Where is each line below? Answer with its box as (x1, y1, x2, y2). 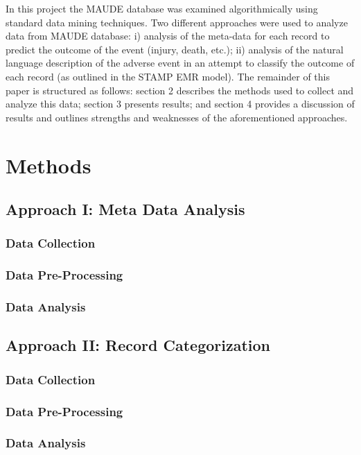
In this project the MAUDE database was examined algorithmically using (6, 1, 318, 15)
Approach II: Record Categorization (6, 334, 271, 356)
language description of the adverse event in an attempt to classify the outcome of (6, 55, 355, 70)
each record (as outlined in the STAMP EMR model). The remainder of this (6, 69, 330, 83)
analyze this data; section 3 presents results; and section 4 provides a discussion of (6, 96, 355, 111)
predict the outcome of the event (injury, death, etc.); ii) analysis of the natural (6, 42, 344, 56)
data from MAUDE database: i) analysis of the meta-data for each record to (6, 28, 330, 43)
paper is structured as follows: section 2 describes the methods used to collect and (6, 83, 354, 97)
